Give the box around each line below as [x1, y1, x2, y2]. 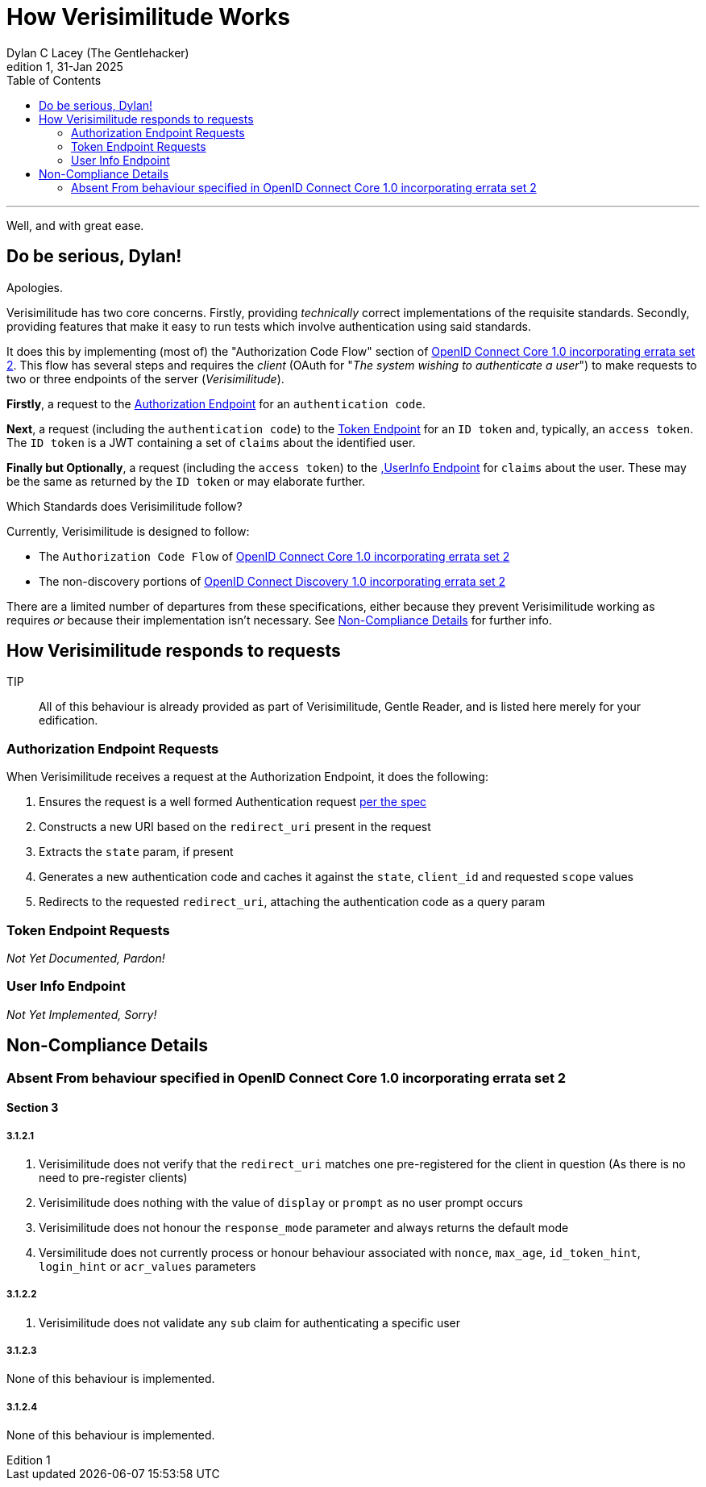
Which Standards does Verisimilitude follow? [6, 499, 243, 513]
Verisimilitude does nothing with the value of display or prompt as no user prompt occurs [39, 1195, 523, 1209]
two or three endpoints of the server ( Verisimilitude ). [6, 371, 284, 386]
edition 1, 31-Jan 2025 [6, 59, 123, 73]
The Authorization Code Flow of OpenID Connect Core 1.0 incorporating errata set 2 [39, 549, 510, 563]
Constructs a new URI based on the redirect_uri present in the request [39, 820, 431, 834]
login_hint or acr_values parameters [39, 1259, 256, 1273]
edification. [39, 713, 98, 728]
